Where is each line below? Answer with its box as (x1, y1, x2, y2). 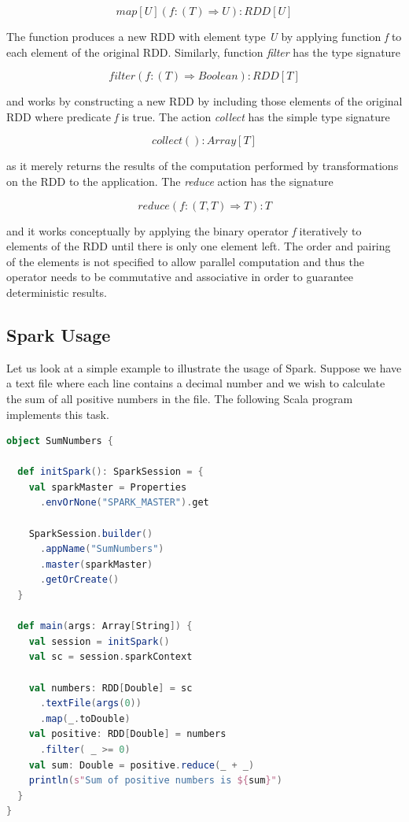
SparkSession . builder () (28, 528, 153, 539)
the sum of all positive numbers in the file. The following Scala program (6, 390, 353, 406)
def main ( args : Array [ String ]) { (17, 620, 193, 632)
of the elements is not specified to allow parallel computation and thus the (6, 253, 364, 269)
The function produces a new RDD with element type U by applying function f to (6, 28, 402, 44)
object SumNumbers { (6, 435, 114, 447)
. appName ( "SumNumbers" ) (39, 543, 164, 555)
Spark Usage (6, 322, 111, 346)
